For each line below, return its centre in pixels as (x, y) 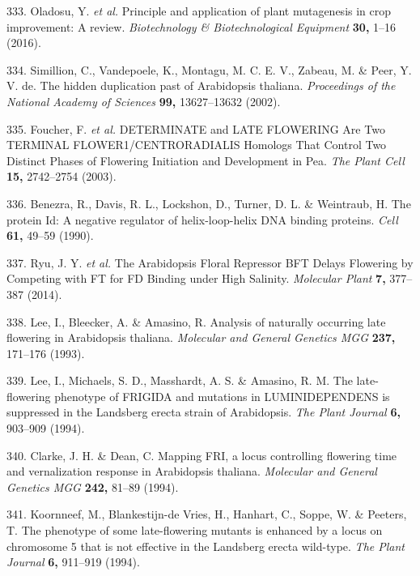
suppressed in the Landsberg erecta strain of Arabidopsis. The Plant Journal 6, (204, 412)
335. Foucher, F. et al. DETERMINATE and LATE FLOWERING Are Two (196, 128)
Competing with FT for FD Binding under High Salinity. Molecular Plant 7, (196, 278)
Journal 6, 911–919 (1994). (73, 562)
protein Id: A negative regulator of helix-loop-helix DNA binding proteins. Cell (202, 219)
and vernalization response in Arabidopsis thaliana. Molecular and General (192, 471)
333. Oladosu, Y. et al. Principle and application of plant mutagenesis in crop (199, 11)
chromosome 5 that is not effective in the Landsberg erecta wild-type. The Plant (206, 546)
